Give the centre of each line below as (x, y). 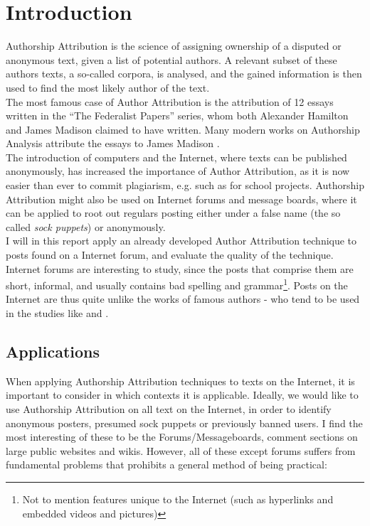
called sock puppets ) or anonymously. (86, 226)
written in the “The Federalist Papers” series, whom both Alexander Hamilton (177, 116)
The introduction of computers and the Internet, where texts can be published (176, 157)
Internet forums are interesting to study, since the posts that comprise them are (180, 268)
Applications (53, 351)
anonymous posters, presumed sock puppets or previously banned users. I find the (184, 423)
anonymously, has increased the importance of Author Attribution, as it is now (178, 171)
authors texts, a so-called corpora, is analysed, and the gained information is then (184, 74)
